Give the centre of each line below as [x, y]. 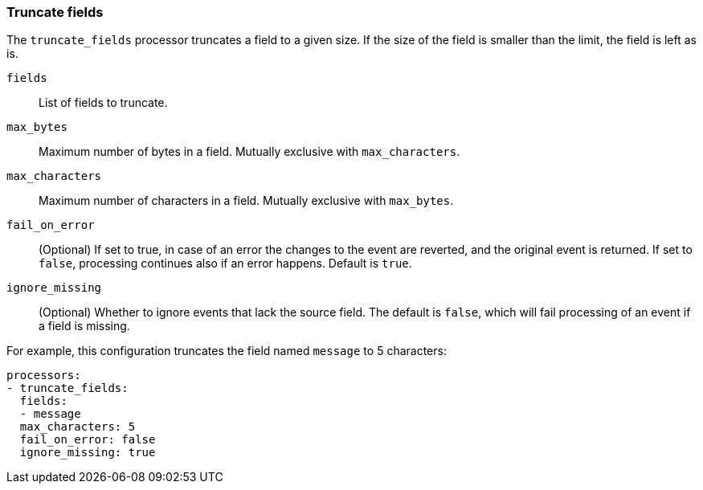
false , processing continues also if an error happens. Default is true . [225, 263]
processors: [44, 376]
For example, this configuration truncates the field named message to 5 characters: [227, 351]
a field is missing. [84, 326]
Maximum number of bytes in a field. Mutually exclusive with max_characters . [249, 152]
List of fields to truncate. [103, 103]
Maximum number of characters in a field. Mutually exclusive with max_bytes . [246, 201]
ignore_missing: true [88, 453]
